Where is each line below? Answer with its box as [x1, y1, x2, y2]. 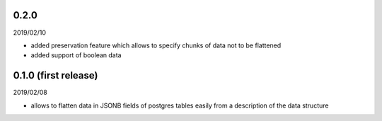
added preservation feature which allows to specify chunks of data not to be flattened [30, 41, 282, 50]
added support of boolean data [30, 51, 122, 59]
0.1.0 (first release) [13, 69, 98, 81]
